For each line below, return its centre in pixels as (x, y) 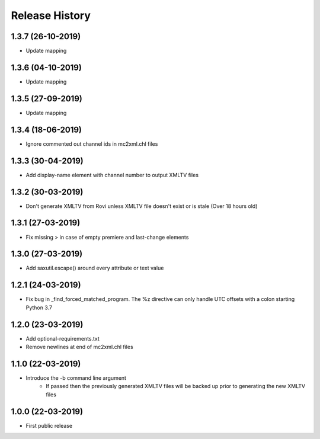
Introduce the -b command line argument (76, 378)
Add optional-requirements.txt (63, 338)
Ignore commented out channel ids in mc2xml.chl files (92, 144)
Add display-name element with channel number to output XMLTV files (112, 175)
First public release (49, 425)
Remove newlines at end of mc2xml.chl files (79, 347)
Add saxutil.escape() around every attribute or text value (95, 268)
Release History (51, 15)
